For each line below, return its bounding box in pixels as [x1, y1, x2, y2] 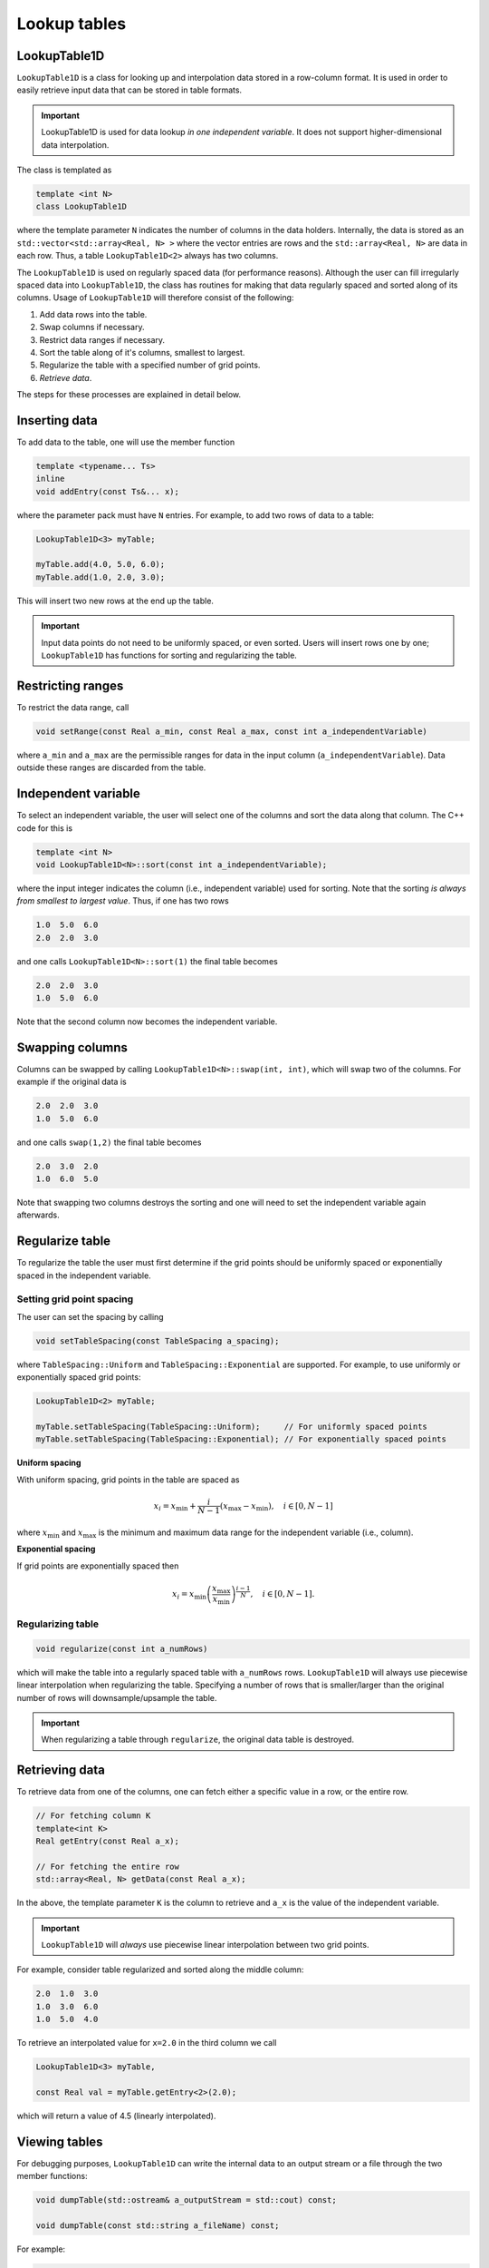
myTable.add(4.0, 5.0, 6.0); [35, 559, 166, 570]
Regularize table [16, 1234, 111, 1249]
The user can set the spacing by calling [16, 1311, 164, 1322]
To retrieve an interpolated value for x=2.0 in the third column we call [16, 2038, 277, 2048]
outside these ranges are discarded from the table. [16, 762, 206, 773]
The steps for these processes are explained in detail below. [16, 389, 242, 400]
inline [35, 474, 65, 484]
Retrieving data [16, 1763, 106, 1778]
